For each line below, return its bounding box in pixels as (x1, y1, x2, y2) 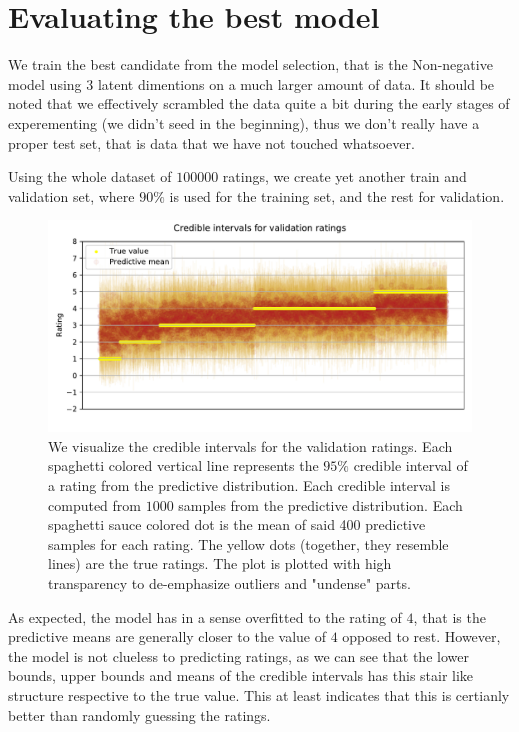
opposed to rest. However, (342, 626, 501, 647)
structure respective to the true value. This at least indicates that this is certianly (8, 685, 510, 705)
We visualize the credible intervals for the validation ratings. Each (48, 435, 453, 456)
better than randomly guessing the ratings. (8, 704, 271, 725)
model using (8, 73, 82, 94)
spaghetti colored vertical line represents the (48, 455, 319, 476)
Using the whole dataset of (8, 166, 172, 187)
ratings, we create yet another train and (222, 166, 467, 187)
